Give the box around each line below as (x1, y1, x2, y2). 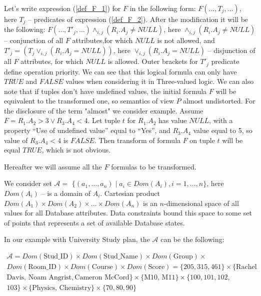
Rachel (236, 263, 257, 271)
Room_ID (28, 263, 56, 271)
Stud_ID (43, 253, 68, 260)
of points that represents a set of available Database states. (4, 217, 185, 227)
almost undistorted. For (183, 95, 255, 106)
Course (91, 263, 113, 271)
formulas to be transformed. (111, 161, 196, 171)
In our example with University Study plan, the (4, 234, 150, 244)
